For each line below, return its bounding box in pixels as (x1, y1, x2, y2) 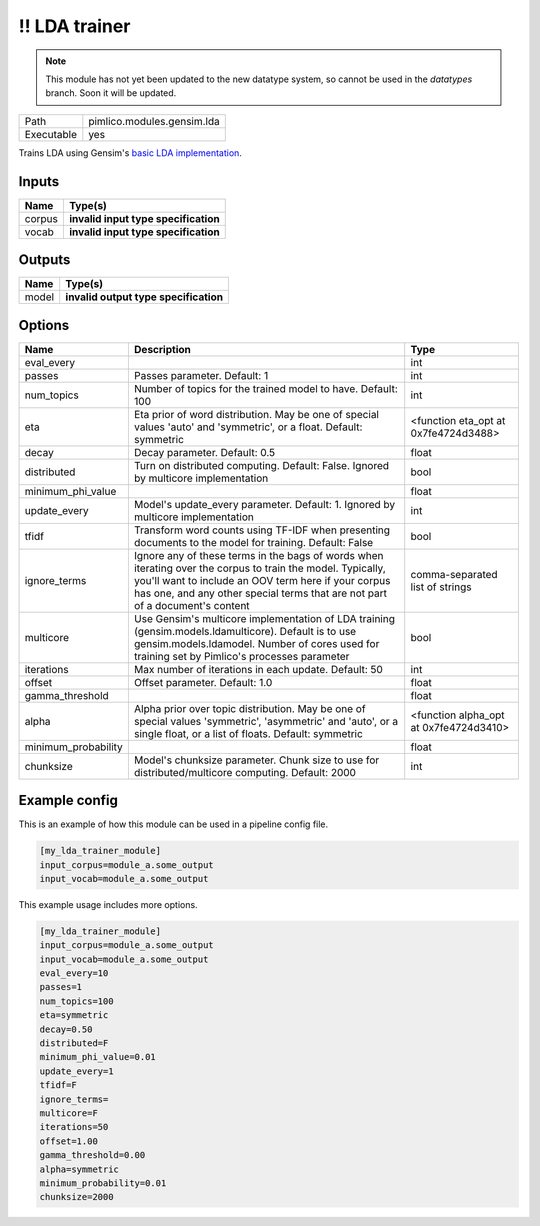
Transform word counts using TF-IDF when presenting (133, 523, 390, 537)
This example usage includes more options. (18, 898, 199, 910)
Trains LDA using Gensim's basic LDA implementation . (18, 146, 242, 159)
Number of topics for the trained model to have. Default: (133, 381, 399, 395)
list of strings (410, 580, 472, 594)
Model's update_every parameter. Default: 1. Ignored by (133, 497, 396, 511)
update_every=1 (39, 1065, 114, 1077)
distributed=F (39, 1038, 109, 1049)
